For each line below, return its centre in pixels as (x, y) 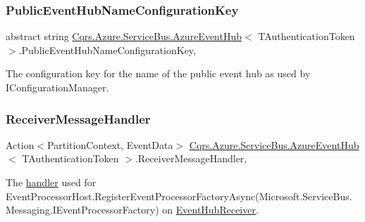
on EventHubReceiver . (210, 210)
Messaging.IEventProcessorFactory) (82, 210)
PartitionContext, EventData (110, 144)
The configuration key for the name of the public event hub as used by (158, 73)
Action (20, 144)
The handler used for (51, 182)
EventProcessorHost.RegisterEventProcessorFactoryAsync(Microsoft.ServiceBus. (179, 196)
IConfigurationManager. (57, 87)
